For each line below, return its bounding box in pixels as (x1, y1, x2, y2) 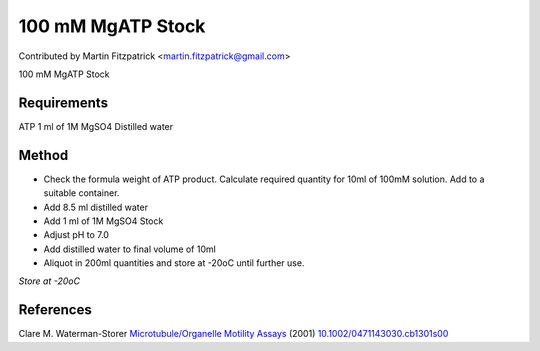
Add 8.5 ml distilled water (43, 201, 149, 213)
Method (18, 146, 69, 164)
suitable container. (43, 187, 120, 199)
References (18, 301, 92, 319)
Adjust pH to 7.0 (43, 229, 110, 241)
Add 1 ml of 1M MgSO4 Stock (43, 215, 164, 227)
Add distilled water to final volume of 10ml (43, 243, 217, 255)
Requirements (18, 94, 109, 111)
